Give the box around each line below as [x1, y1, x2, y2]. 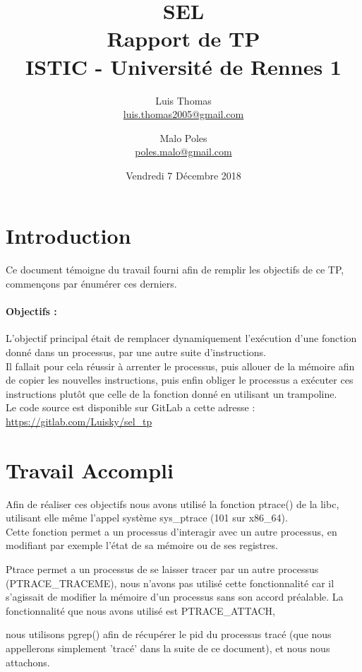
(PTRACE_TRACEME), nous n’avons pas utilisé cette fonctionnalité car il [6, 575, 334, 590]
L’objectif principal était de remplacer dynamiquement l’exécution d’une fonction [6, 331, 357, 346]
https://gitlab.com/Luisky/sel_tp [6, 413, 152, 428]
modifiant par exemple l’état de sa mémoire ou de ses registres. [6, 538, 278, 553]
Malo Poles [159, 130, 207, 145]
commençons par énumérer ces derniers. [6, 276, 177, 290]
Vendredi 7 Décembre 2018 [126, 167, 241, 182]
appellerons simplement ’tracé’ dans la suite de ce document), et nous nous [6, 641, 330, 656]
